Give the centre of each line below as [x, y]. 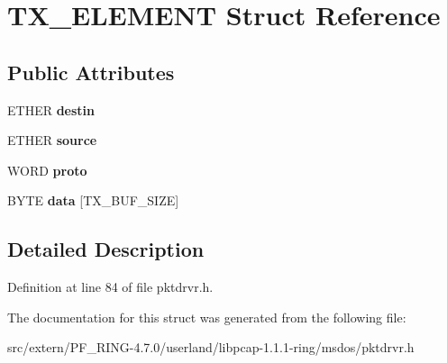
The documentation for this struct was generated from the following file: [207, 317]
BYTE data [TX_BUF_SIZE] [93, 200]
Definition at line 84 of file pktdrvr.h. [110, 287]
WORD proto [47, 170]
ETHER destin [51, 109]
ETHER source [52, 140]
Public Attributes [91, 72]
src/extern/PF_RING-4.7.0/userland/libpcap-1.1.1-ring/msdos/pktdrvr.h [211, 347]
